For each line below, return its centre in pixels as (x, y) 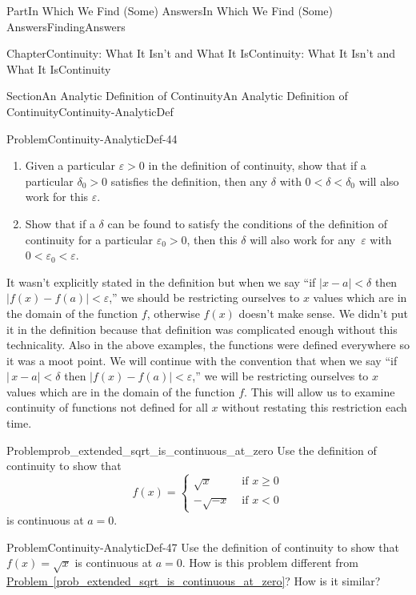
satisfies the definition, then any (189, 181)
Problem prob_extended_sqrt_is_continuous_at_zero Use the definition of (192, 450)
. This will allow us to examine (320, 391)
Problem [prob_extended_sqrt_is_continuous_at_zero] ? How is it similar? (194, 580)
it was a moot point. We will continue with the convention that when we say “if (202, 360)
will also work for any (303, 239)
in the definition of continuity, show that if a (257, 165)
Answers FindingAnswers (66, 26)
